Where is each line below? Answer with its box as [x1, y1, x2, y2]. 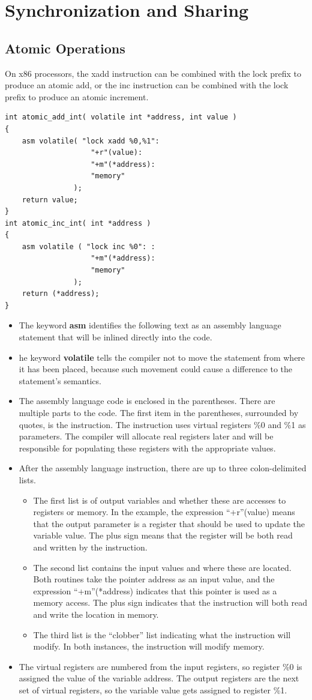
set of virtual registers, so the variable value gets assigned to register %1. [19, 683, 287, 696]
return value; [22, 195, 78, 204]
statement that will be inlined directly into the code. [19, 331, 212, 343]
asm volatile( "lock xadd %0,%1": [22, 136, 160, 145]
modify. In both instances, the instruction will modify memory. [33, 640, 265, 653]
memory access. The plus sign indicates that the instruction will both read [33, 596, 307, 609]
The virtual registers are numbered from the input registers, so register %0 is [19, 660, 302, 672]
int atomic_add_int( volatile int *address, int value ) [5, 113, 237, 122]
